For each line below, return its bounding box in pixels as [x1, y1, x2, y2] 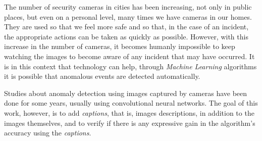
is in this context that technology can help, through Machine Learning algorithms [4, 61, 257, 71]
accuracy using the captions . [4, 127, 91, 138]
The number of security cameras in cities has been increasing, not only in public [4, 2, 252, 12]
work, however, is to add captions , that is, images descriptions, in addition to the [4, 107, 254, 118]
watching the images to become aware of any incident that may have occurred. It [4, 51, 255, 61]
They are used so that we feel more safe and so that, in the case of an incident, [4, 21, 249, 32]
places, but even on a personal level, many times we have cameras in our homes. [4, 11, 252, 22]
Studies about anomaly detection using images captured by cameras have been [4, 87, 247, 98]
